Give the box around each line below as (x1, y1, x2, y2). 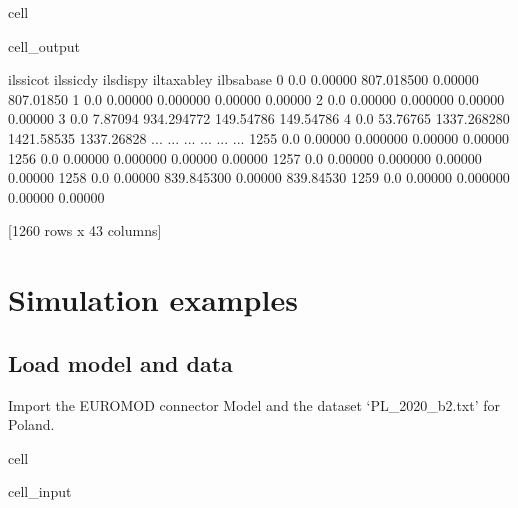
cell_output (8, 35, 80, 56)
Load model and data (8, 347, 233, 378)
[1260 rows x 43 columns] (8, 220, 162, 241)
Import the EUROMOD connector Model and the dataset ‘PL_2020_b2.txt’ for (8, 394, 500, 415)
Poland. (8, 414, 55, 435)
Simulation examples (8, 279, 298, 320)
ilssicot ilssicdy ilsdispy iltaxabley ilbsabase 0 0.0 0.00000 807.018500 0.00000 (8, 69, 479, 90)
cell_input (8, 481, 72, 502)
